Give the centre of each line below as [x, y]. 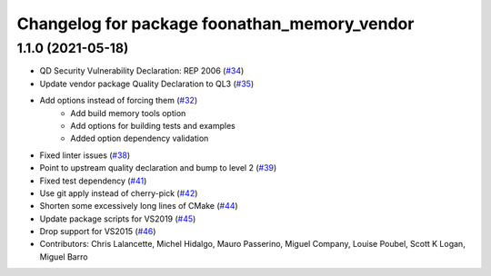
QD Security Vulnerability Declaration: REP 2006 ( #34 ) [142, 71]
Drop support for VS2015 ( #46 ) [98, 232]
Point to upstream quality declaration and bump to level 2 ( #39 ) [158, 168]
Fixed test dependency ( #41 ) [93, 181]
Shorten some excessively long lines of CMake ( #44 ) [139, 206]
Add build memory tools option [128, 113]
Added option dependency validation [140, 138]
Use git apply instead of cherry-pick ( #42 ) [119, 193]
